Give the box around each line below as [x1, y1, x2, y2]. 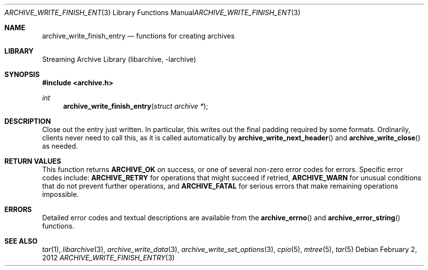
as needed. [42, 142, 78, 150]
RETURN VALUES [4, 157, 61, 165]
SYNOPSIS [4, 70, 40, 78]
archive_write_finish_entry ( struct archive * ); [63, 102, 208, 110]
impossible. [42, 190, 79, 198]
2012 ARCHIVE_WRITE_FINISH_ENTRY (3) [42, 253, 175, 262]
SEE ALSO [4, 237, 38, 245]
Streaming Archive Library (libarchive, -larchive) [42, 55, 196, 63]
